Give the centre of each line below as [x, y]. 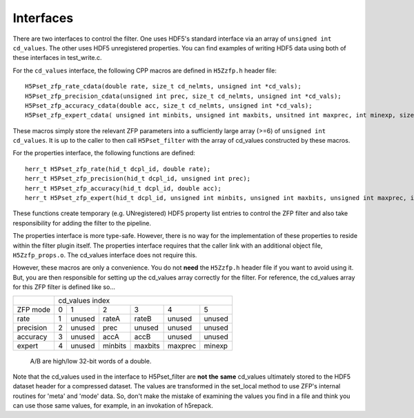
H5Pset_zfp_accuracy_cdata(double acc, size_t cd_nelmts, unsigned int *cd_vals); [169, 106]
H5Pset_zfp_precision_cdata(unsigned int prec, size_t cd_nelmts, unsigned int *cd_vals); [183, 96]
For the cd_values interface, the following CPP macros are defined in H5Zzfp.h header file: [145, 70]
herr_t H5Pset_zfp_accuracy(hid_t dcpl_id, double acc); [124, 188]
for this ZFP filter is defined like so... [64, 287]
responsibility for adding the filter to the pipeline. [82, 223]
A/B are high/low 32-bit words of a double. [91, 361]
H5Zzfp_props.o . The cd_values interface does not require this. [105, 255]
